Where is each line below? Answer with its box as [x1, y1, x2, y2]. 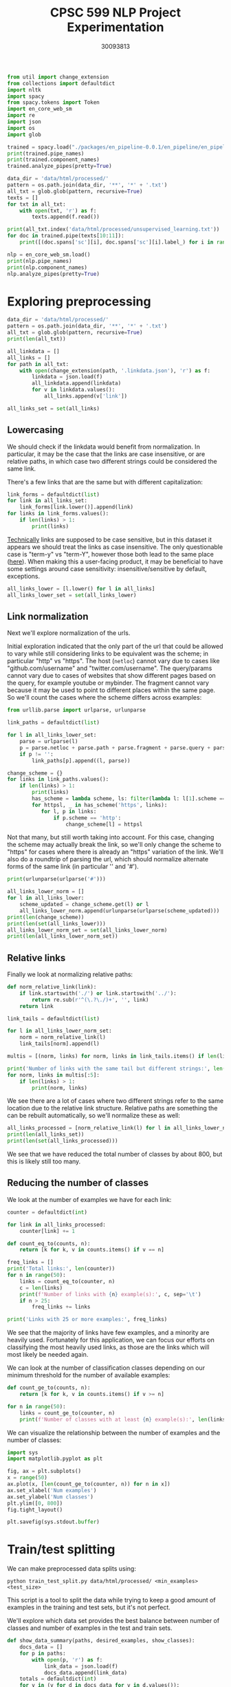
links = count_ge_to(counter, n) [19, 1409, 115, 1417]
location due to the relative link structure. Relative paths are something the [7, 1104, 218, 1113]
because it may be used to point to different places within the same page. [7, 686, 215, 694]
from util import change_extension [7, 74, 109, 80]
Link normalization [7, 610, 89, 622]
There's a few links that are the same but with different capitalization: [7, 477, 203, 486]
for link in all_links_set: [7, 497, 88, 504]
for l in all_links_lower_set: [7, 731, 97, 739]
